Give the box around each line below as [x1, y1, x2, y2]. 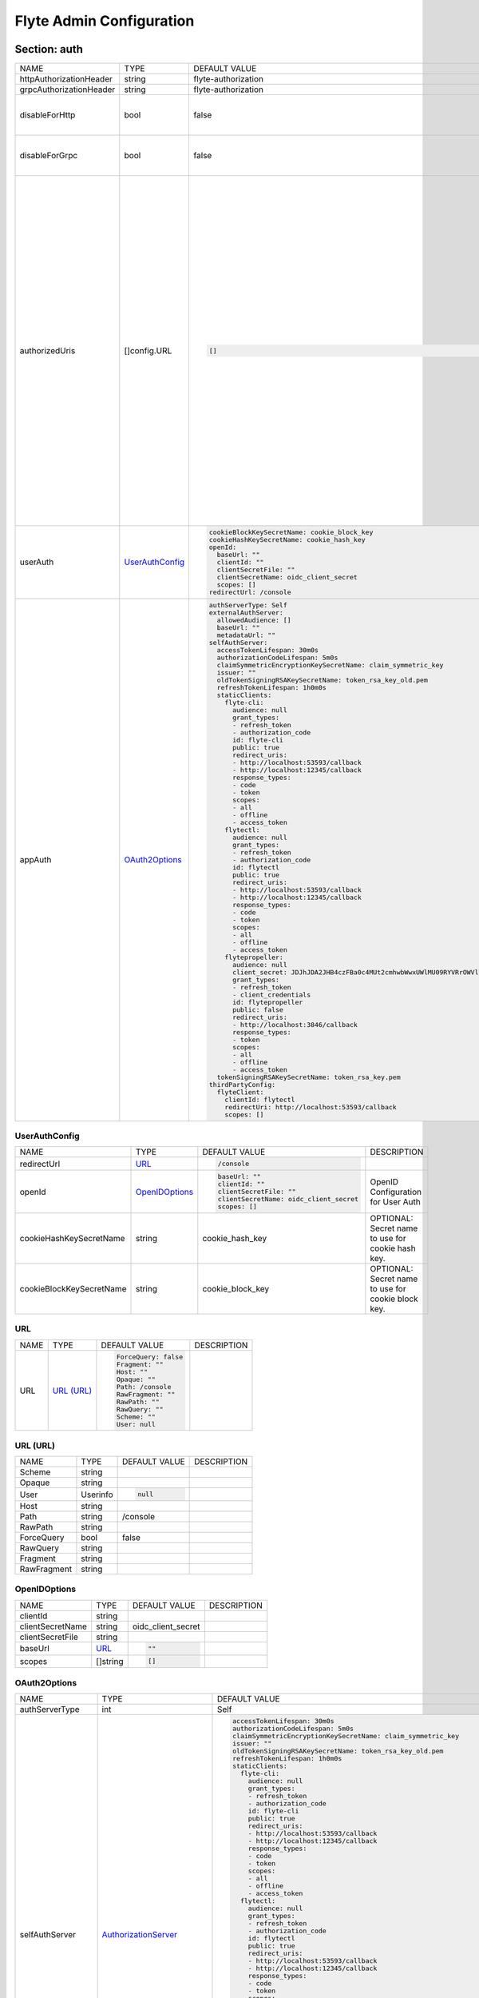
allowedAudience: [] [216, 615, 291, 624]
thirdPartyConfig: [208, 1080, 276, 1089]
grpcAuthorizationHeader [19, 84, 116, 95]
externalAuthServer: [208, 608, 283, 617]
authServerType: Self [208, 600, 287, 609]
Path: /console [116, 1383, 172, 1391]
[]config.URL [124, 345, 172, 356]
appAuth [19, 854, 52, 866]
